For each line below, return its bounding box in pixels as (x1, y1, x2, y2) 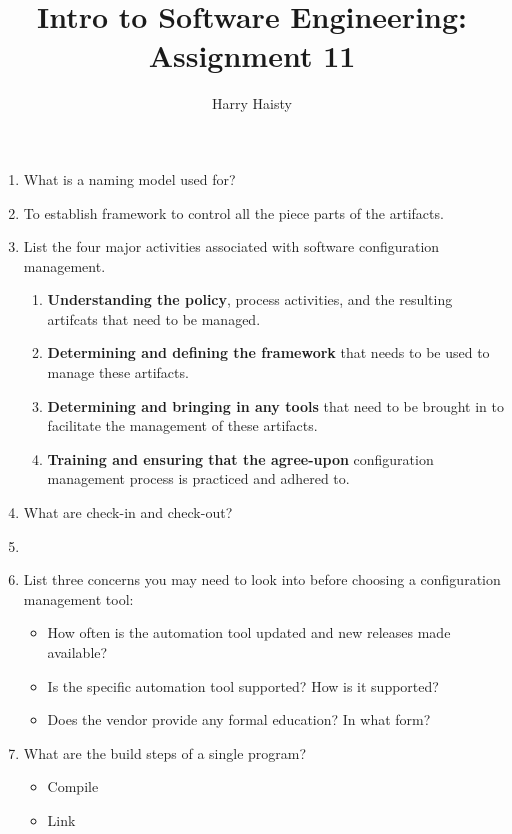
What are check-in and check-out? (23, 502, 233, 523)
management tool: (23, 588, 134, 609)
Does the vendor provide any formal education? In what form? (47, 709, 431, 730)
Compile (47, 776, 99, 797)
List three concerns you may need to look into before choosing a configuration (23, 569, 501, 590)
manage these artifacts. (47, 362, 189, 383)
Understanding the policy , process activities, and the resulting (47, 289, 453, 310)
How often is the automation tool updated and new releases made (47, 622, 451, 643)
